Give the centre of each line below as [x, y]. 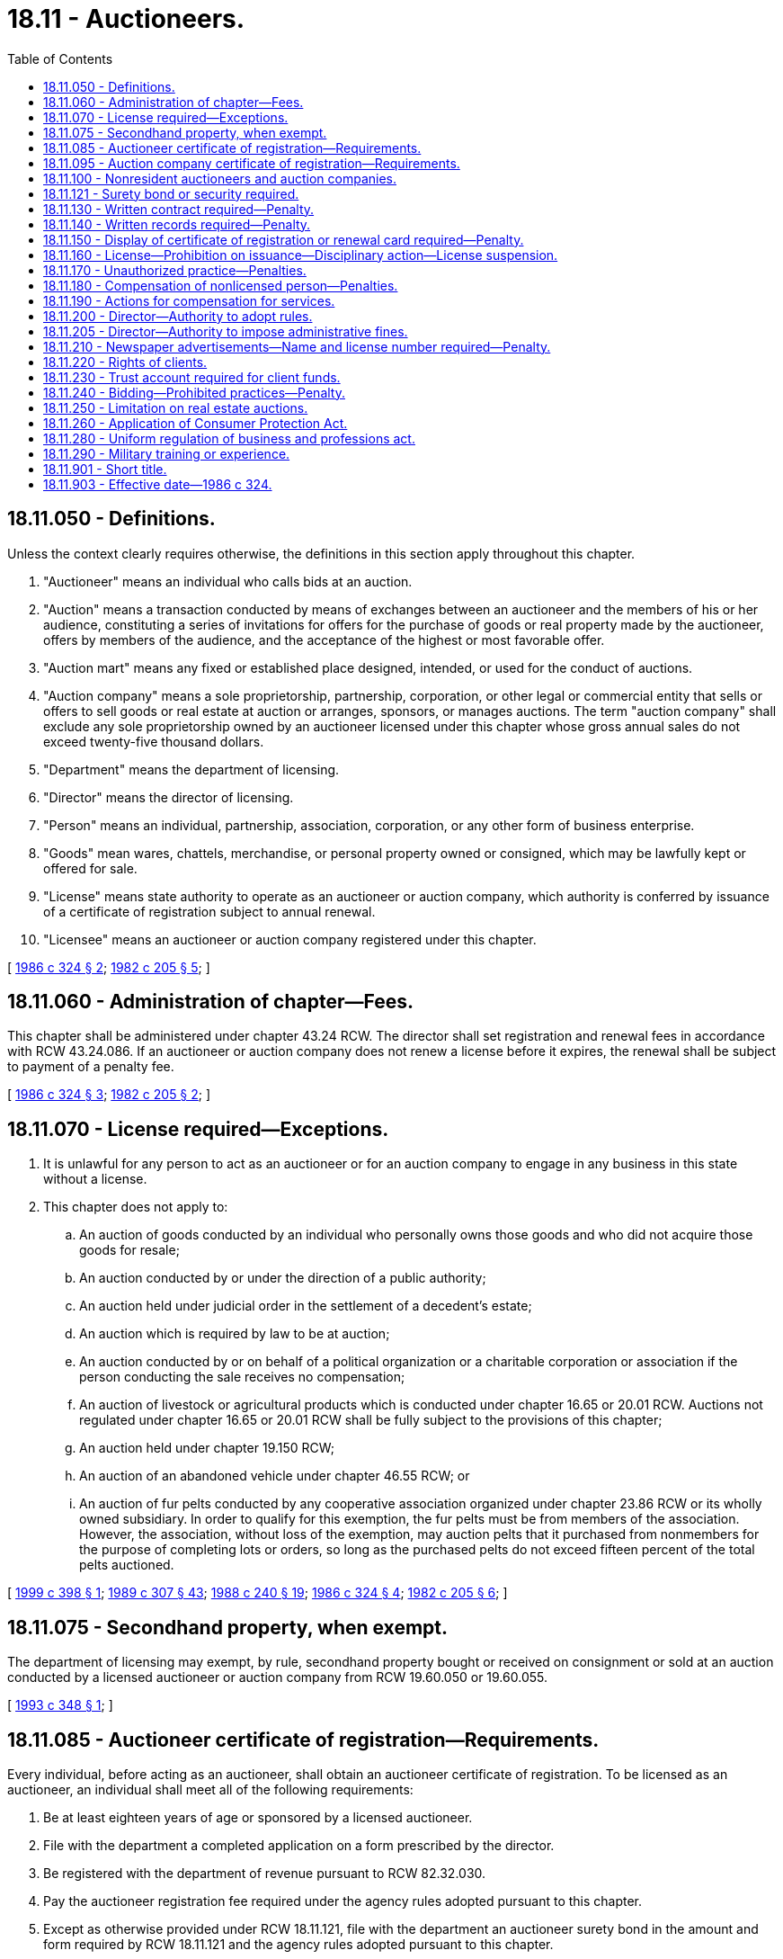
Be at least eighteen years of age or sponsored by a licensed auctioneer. [258, 1817]
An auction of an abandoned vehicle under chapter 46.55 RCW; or [275, 1476]
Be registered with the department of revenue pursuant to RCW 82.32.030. [265, 1873]
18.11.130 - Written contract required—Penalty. [179, 209]
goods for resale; [129, 1250]
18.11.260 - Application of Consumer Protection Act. [196, 423]
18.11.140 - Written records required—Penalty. [177, 224]
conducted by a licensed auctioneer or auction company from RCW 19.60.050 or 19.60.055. [277, 1677]
